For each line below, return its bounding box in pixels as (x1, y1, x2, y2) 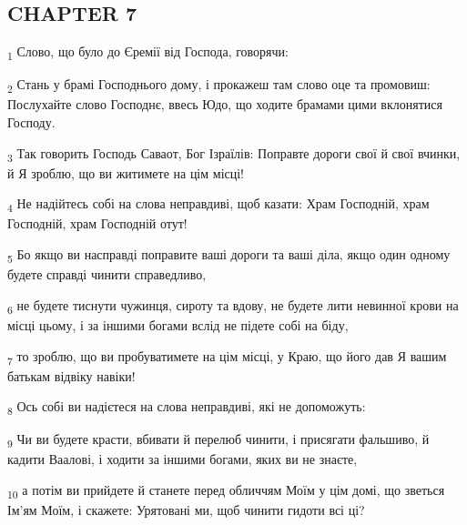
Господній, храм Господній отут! (7, 214, 188, 233)
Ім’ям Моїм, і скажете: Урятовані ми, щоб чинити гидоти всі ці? (7, 500, 365, 520)
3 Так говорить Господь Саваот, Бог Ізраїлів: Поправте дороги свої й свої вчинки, (7, 143, 461, 165)
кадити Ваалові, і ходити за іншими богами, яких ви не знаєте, (7, 449, 358, 469)
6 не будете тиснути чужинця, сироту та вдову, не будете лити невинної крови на (7, 295, 459, 317)
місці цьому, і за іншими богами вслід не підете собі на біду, (7, 315, 349, 334)
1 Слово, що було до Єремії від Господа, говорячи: (7, 42, 289, 63)
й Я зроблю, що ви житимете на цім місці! (7, 163, 245, 182)
